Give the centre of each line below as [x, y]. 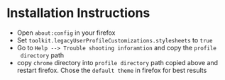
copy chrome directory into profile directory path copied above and [117, 62]
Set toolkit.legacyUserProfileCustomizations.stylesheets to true [115, 40]
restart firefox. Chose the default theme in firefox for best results [112, 70]
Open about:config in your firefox [66, 33]
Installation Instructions [78, 13]
